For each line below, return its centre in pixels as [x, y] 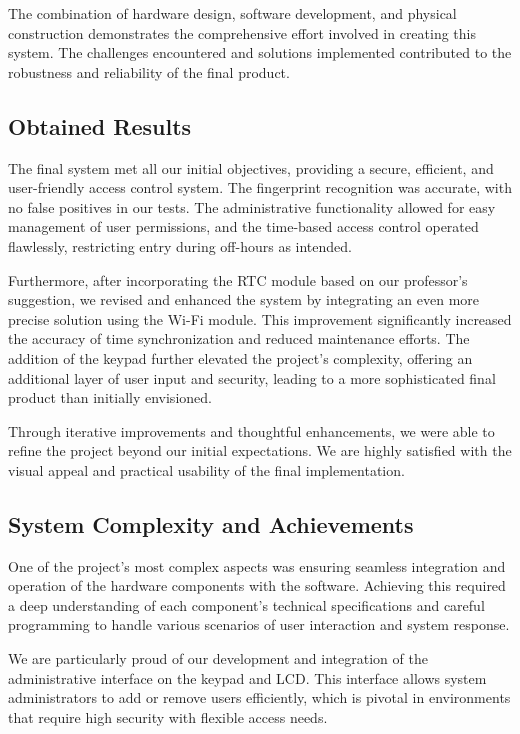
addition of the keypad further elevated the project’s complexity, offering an [240, 357]
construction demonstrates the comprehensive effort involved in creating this [242, 32]
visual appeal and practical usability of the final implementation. [206, 469]
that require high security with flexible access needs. [168, 716]
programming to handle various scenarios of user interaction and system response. [259, 624]
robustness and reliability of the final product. [149, 71]
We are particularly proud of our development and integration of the [218, 658]
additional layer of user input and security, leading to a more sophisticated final [252, 377]
